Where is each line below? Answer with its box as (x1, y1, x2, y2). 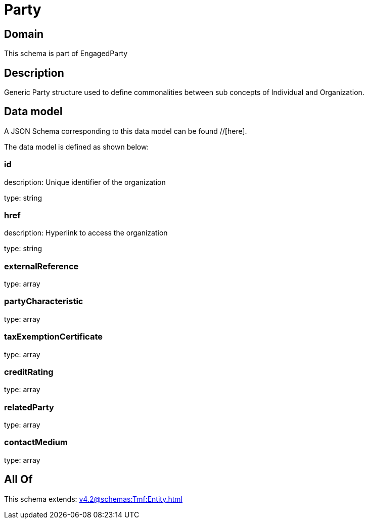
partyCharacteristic (4, 296, 83, 307)
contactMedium (4, 437, 68, 448)
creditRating (4, 366, 54, 377)
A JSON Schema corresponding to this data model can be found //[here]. (4, 126, 247, 135)
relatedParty (4, 402, 54, 412)
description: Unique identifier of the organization (4, 177, 166, 186)
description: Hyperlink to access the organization (4, 228, 168, 237)
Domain (4, 27, 44, 40)
